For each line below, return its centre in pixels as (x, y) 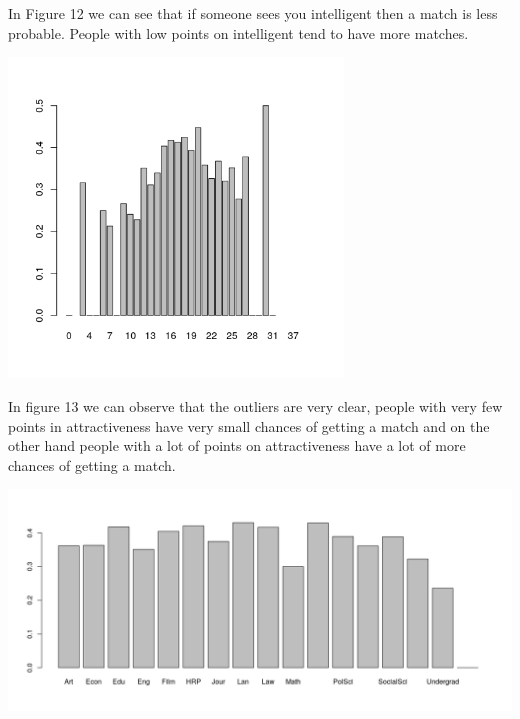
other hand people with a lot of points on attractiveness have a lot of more (237, 445)
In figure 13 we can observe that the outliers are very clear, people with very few (255, 405)
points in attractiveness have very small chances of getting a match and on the (249, 425)
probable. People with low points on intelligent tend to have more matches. (238, 32)
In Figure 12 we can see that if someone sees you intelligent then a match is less (253, 13)
